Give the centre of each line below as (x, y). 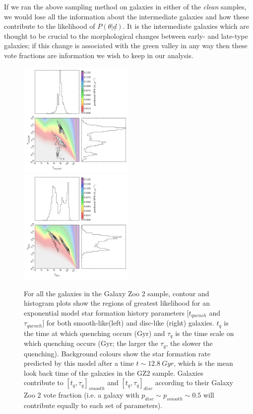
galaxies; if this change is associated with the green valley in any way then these (126, 45)
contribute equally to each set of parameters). (93, 405)
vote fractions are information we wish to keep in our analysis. (99, 55)
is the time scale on (205, 333)
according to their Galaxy (194, 382)
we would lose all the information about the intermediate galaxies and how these (126, 16)
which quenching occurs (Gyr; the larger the (91, 343)
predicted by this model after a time (79, 363)
